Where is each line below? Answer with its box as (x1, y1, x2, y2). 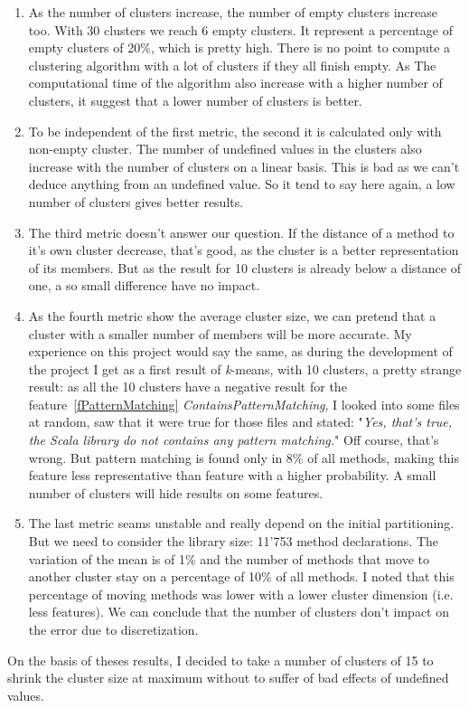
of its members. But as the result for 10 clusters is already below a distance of (28, 258, 461, 277)
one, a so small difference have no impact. (28, 276, 260, 295)
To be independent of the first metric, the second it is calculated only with (28, 121, 442, 140)
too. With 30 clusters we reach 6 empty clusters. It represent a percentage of (28, 20, 453, 39)
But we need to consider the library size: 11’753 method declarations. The (28, 532, 439, 551)
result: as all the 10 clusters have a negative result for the (28, 377, 347, 396)
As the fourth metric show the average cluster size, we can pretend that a (28, 306, 436, 325)
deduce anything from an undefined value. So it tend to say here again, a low (28, 175, 455, 194)
